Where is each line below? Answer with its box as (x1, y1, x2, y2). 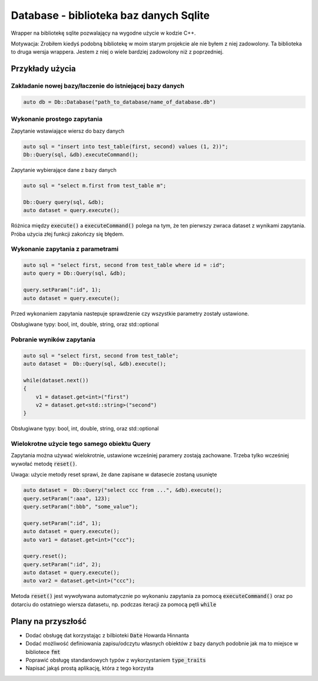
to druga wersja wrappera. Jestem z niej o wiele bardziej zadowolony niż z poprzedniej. (11, 48, 224, 55)
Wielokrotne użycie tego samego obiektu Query (11, 439, 151, 448)
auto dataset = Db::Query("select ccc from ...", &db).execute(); (23, 487, 223, 494)
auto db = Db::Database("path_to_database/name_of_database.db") (23, 98, 216, 105)
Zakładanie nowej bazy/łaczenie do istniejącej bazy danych (11, 82, 185, 90)
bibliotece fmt (25, 648, 61, 655)
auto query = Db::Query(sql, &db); (23, 270, 126, 277)
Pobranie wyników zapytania (11, 335, 95, 343)
